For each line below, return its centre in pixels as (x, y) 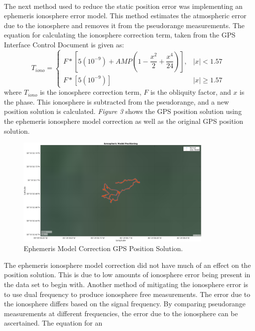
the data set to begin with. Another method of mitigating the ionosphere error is (126, 284)
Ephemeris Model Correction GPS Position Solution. (103, 248)
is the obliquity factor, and (191, 92)
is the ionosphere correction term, (91, 92)
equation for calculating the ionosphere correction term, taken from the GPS (120, 35)
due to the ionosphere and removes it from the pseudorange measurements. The (124, 25)
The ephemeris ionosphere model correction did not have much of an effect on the (127, 265)
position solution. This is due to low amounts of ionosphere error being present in (127, 275)
